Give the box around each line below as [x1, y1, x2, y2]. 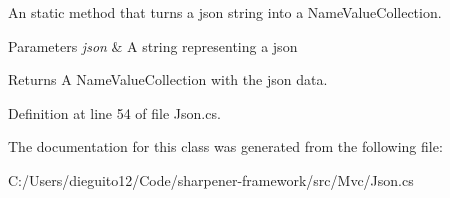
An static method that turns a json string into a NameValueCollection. [8, 2, 442, 22]
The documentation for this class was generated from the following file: [8, 136, 443, 157]
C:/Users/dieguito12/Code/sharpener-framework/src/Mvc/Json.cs [8, 169, 414, 190]
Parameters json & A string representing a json [8, 35, 298, 56]
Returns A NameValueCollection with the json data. [8, 69, 328, 90]
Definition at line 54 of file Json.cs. [8, 102, 221, 123]
